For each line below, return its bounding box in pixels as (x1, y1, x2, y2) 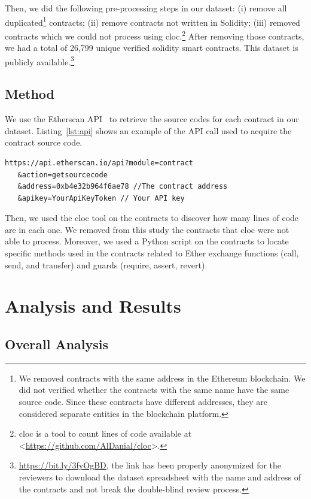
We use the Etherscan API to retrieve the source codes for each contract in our (5, 113, 299, 125)
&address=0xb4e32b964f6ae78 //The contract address (17, 182, 228, 191)
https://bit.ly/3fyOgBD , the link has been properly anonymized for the (19, 459, 282, 471)
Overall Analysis (5, 335, 109, 353)
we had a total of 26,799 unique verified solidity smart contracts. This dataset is (5, 41, 298, 54)
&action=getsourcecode (17, 170, 108, 179)
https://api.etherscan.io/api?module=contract (5, 158, 193, 167)
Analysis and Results (5, 294, 181, 318)
